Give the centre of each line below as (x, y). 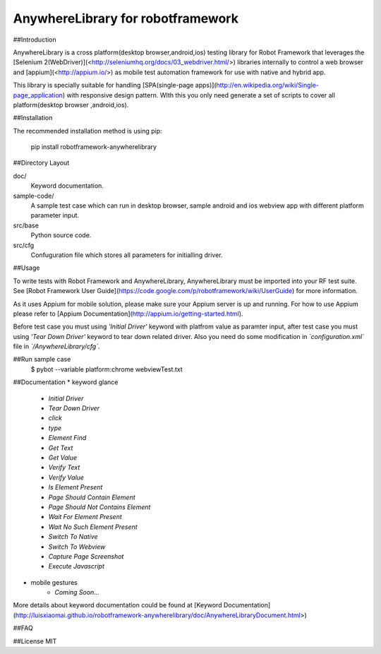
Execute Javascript (77, 566)
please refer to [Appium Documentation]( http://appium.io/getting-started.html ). (128, 314)
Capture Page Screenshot (86, 556)
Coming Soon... (77, 593)
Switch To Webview (77, 547)
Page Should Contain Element (92, 497)
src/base (26, 225)
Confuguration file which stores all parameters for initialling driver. (127, 255)
